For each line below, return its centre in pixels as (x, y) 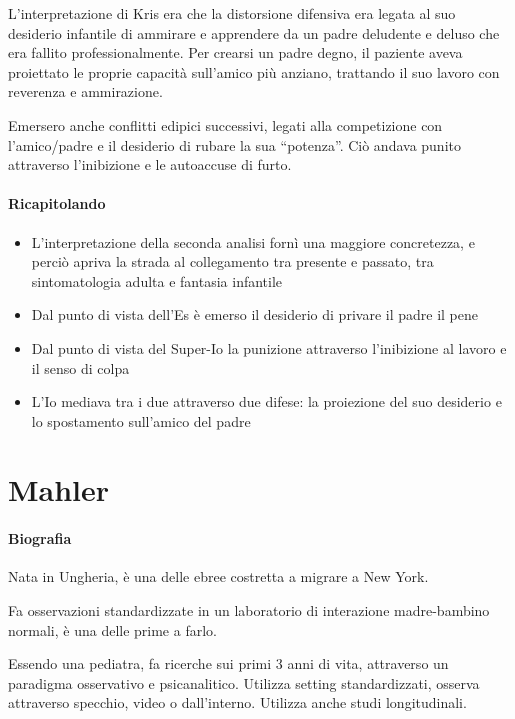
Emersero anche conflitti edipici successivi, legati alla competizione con (225, 124)
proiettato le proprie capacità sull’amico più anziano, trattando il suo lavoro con (254, 71)
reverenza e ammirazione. (85, 91)
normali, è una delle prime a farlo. (112, 629)
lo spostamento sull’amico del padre (141, 420)
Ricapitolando (57, 203)
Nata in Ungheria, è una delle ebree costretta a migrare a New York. (218, 576)
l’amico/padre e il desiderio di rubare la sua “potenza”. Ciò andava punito (234, 144)
